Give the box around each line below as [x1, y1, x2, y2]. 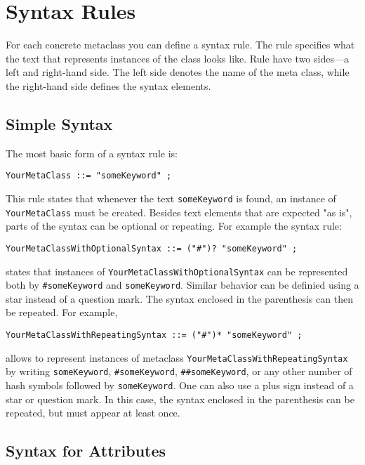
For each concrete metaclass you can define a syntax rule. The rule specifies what [6, 37, 355, 52]
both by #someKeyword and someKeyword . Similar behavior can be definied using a [6, 277, 359, 292]
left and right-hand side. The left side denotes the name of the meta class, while [6, 65, 350, 79]
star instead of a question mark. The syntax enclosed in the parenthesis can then [6, 291, 353, 306]
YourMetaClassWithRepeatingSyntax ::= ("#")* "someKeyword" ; [6, 330, 303, 341]
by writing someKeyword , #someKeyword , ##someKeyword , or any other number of [6, 364, 352, 379]
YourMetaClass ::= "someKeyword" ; [6, 171, 172, 181]
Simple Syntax [6, 112, 113, 134]
